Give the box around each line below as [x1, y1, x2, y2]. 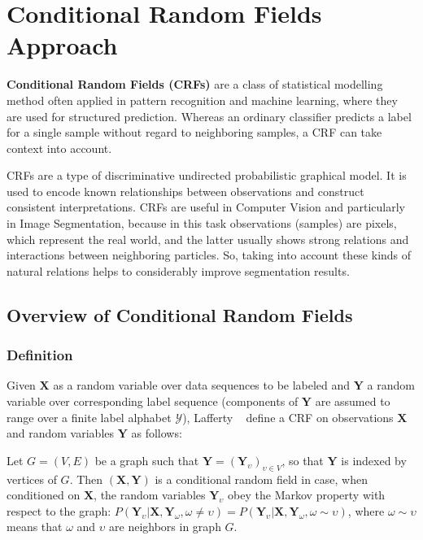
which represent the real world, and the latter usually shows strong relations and [7, 230, 409, 247]
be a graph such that [94, 451, 199, 468]
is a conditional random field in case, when [155, 470, 368, 487]
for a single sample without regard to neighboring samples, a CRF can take [7, 124, 382, 141]
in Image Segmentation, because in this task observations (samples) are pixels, [7, 215, 397, 232]
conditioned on [7, 486, 81, 503]
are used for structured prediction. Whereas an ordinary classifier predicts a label [7, 107, 412, 124]
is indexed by [341, 451, 407, 468]
